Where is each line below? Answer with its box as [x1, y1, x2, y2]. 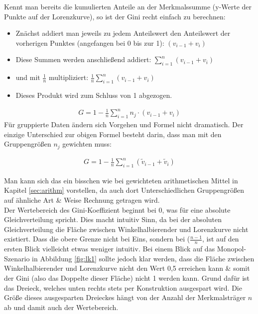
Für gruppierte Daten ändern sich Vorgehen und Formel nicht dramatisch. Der [4, 119, 244, 129]
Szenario [4, 253, 30, 263]
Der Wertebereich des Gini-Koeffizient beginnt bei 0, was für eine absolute [4, 204, 231, 215]
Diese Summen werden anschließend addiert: [15, 54, 151, 65]
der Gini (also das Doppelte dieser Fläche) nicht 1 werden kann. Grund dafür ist [4, 273, 250, 283]
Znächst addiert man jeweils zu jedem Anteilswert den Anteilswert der [15, 28, 231, 38]
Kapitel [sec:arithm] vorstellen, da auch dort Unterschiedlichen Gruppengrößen [4, 185, 245, 195]
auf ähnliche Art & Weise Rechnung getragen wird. [4, 195, 160, 205]
